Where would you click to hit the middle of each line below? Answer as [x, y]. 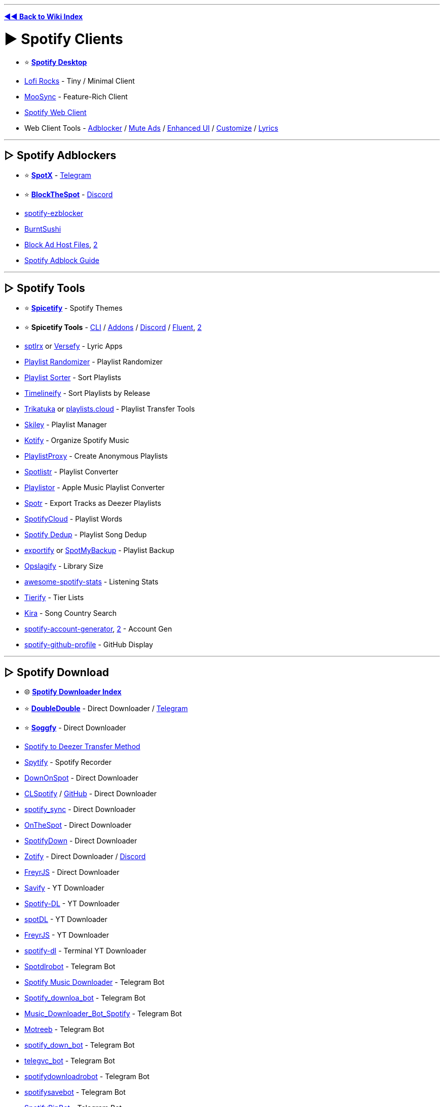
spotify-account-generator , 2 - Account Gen [98, 629]
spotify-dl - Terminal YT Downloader [85, 951]
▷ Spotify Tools [45, 288]
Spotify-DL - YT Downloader [72, 904]
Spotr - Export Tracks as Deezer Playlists [93, 503]
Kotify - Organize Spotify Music [77, 440]
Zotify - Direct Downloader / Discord [85, 857]
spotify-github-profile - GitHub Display [89, 645]
